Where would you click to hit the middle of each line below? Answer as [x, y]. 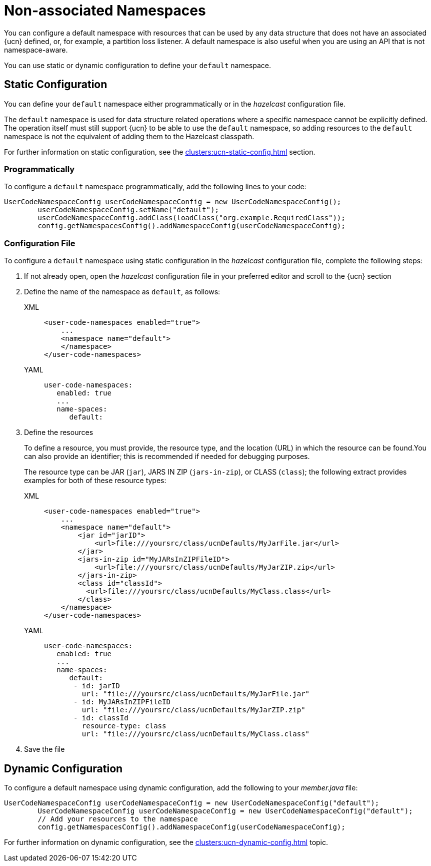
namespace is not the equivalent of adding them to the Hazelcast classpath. [129, 136]
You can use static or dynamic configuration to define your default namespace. [138, 65]
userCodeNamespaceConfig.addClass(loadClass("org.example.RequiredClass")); [191, 218]
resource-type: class [124, 726]
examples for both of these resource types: [95, 481]
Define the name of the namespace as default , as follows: [122, 292]
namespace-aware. [36, 50]
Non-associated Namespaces [105, 11]
